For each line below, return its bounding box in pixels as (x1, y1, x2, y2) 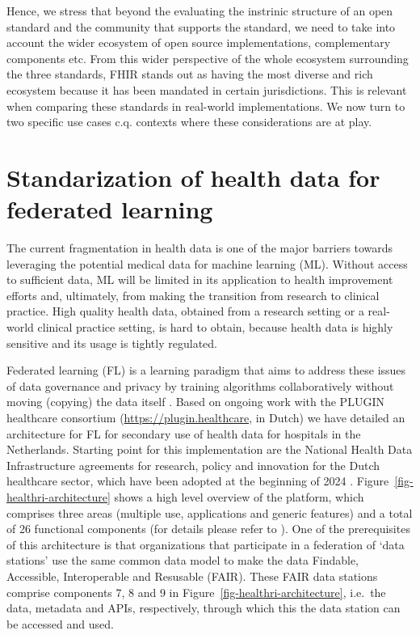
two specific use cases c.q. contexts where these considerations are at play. (6, 113, 372, 130)
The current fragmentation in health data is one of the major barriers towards (6, 239, 393, 256)
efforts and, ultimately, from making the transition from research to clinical (6, 286, 380, 303)
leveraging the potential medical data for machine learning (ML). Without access (6, 255, 408, 272)
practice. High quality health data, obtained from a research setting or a (6, 303, 364, 320)
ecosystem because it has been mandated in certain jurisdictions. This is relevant (6, 81, 407, 98)
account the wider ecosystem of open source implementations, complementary (6, 34, 391, 51)
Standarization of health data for (6, 160, 380, 193)
